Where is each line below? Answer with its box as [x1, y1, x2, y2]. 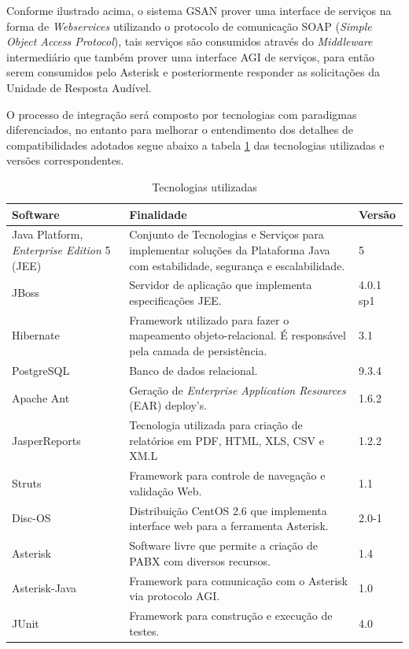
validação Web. [129, 482, 202, 499]
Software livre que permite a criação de [129, 537, 318, 554]
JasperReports [12, 432, 81, 448]
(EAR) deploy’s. [129, 397, 208, 414]
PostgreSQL [12, 362, 70, 378]
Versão [359, 206, 396, 222]
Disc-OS [12, 510, 51, 526]
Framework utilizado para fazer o [129, 311, 289, 328]
